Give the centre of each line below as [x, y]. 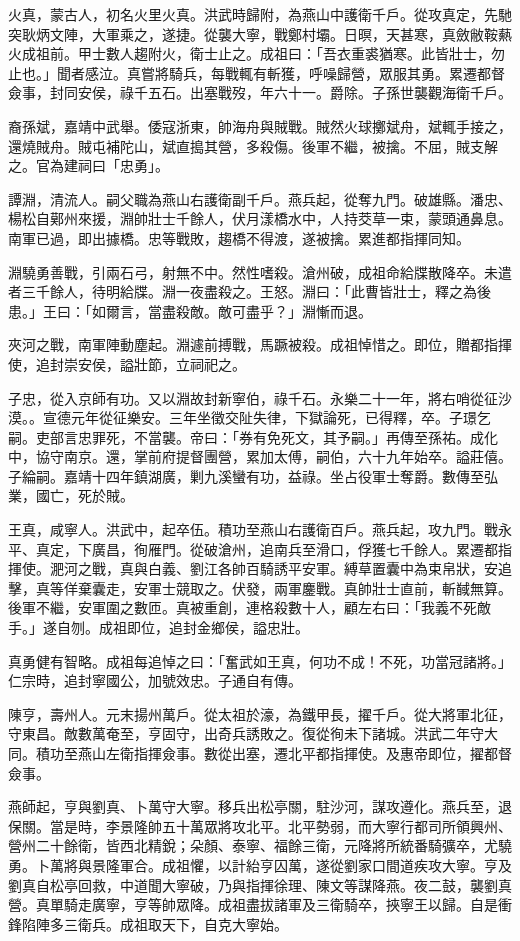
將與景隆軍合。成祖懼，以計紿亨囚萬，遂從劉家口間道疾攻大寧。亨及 [287, 864]
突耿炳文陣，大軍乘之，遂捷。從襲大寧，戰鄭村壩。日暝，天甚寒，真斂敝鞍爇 [260, 33]
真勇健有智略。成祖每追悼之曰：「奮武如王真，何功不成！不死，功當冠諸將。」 [260, 660]
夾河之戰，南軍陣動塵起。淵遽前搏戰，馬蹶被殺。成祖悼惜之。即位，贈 [239, 344]
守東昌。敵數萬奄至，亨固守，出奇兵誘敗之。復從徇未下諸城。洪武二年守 [246, 733]
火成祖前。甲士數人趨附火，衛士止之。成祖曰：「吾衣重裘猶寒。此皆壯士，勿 [256, 53]
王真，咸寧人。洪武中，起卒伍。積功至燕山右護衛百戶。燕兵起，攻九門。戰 [253, 529]
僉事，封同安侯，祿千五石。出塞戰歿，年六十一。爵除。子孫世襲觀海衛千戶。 [260, 92]
